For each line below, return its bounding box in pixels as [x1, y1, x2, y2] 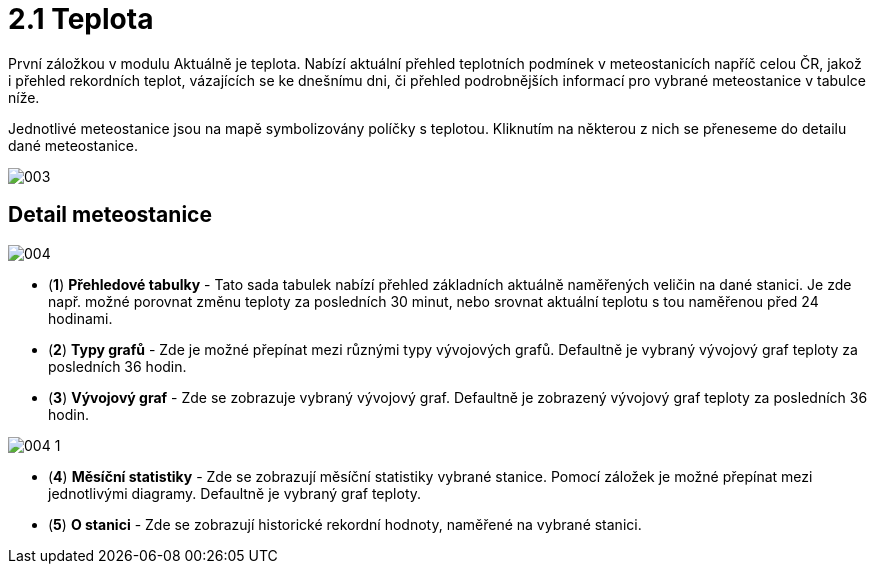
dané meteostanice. [8, 136, 138, 154]
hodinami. [48, 309, 113, 327]
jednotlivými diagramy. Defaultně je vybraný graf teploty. [48, 484, 422, 502]
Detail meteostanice [8, 202, 212, 228]
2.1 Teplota [8, 2, 154, 36]
